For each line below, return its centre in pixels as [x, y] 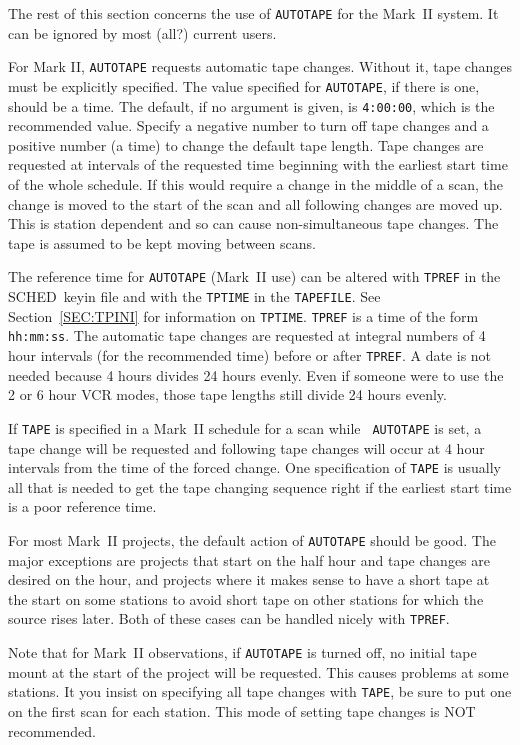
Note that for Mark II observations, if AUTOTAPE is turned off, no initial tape [242, 652]
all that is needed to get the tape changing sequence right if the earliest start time [260, 486]
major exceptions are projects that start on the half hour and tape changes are [249, 559]
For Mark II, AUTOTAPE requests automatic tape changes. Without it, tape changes [260, 66]
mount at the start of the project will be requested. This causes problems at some [258, 671]
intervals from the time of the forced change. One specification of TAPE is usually [254, 467]
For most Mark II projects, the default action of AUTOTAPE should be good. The [252, 539]
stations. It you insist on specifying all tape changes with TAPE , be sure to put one [260, 691]
